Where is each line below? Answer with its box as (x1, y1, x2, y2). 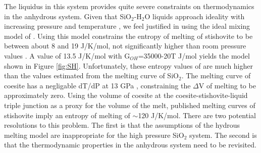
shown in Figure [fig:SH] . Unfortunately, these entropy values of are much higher (4, 60, 253, 71)
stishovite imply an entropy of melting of (4, 110, 130, 120)
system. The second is (189, 129, 257, 140)
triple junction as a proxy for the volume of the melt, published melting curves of (4, 99, 255, 110)
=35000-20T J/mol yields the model (138, 50, 250, 61)
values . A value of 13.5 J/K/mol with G (4, 50, 130, 61)
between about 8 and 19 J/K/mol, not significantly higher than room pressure (4, 40, 246, 51)
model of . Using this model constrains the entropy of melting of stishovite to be (4, 30, 253, 41)
